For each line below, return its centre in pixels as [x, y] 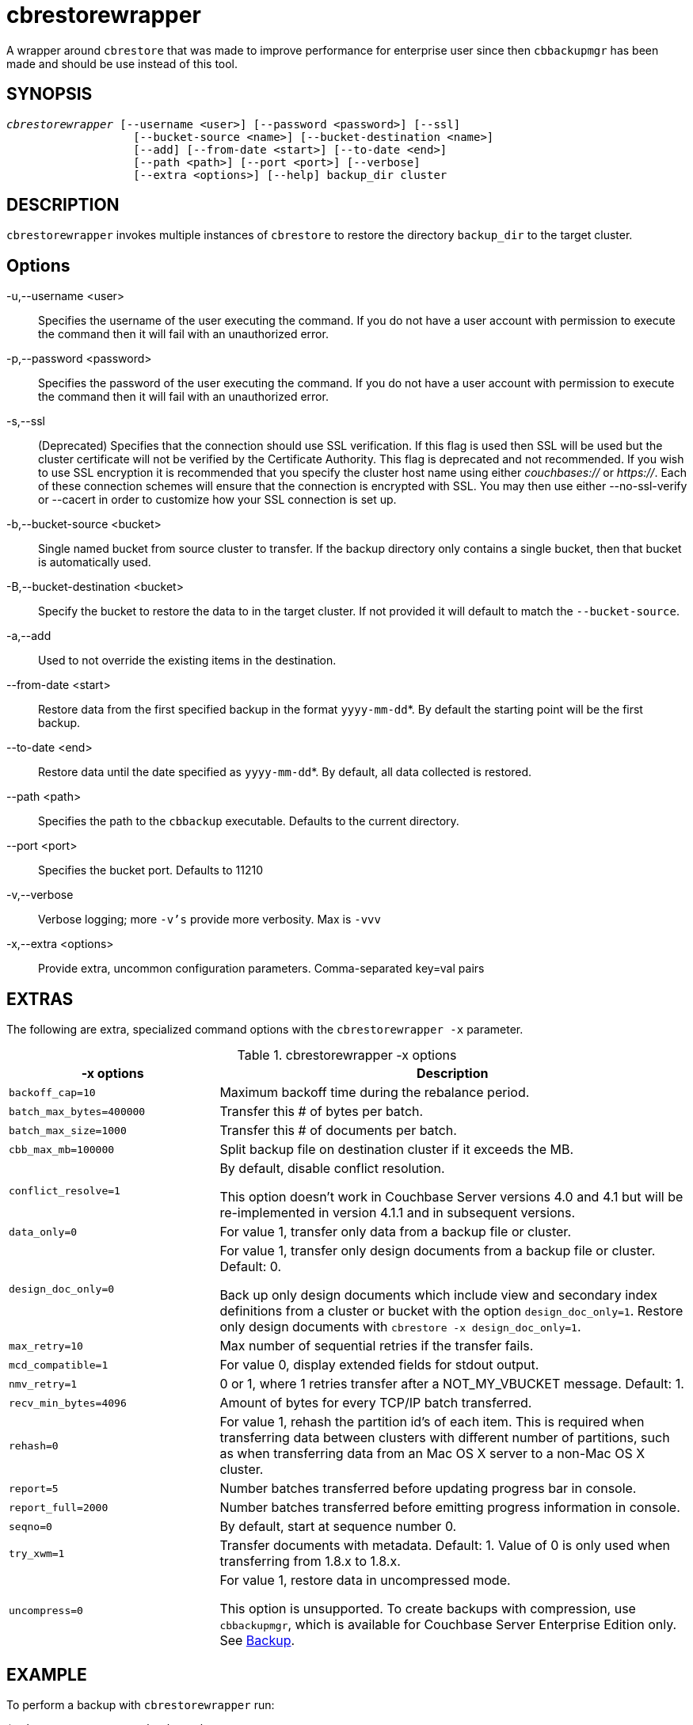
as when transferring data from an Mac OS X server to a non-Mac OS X [432, 1454]
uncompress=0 [46, 1610]
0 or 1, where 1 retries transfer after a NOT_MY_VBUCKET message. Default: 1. [452, 1384]
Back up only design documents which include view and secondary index [439, 1295]
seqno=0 [30, 1526]
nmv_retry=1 [43, 1384]
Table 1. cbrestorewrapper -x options [347, 1055]
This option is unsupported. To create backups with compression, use [428, 1609]
